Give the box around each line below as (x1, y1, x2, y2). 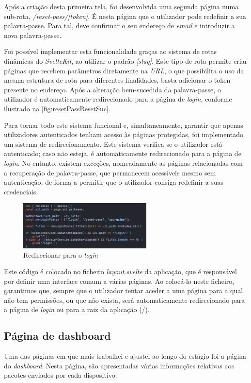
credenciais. (4, 186, 38, 196)
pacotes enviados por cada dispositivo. (4, 370, 117, 380)
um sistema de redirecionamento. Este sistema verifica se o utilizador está (4, 139, 222, 149)
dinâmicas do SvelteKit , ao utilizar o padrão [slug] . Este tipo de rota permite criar (4, 55, 248, 66)
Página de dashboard (4, 328, 111, 343)
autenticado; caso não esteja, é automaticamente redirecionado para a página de (4, 148, 241, 158)
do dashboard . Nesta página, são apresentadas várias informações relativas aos (4, 360, 234, 370)
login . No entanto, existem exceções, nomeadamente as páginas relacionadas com (4, 157, 243, 168)
